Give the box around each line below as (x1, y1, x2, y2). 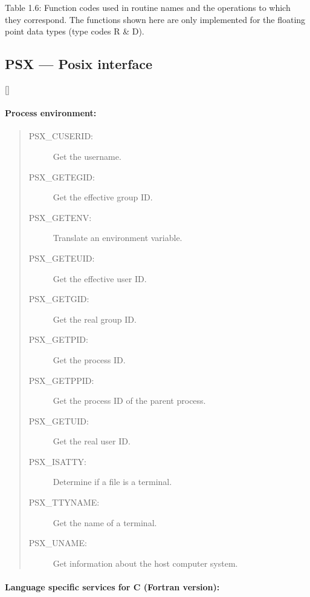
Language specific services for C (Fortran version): (5, 581, 220, 593)
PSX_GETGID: (28, 292, 89, 305)
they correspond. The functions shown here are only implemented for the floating (5, 13, 306, 25)
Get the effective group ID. (53, 191, 153, 203)
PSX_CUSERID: (28, 130, 93, 142)
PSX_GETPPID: (28, 374, 94, 386)
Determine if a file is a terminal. (53, 475, 172, 488)
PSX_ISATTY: (28, 455, 86, 467)
